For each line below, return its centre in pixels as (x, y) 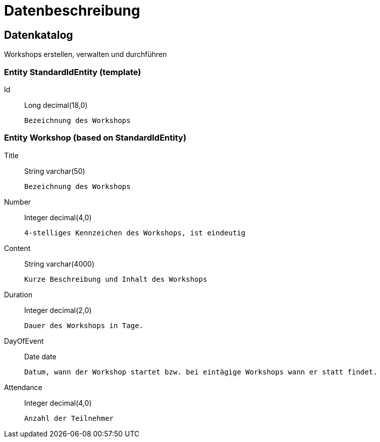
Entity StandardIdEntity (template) (73, 72)
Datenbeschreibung (72, 11)
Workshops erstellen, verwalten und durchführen (86, 54)
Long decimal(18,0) (56, 105)
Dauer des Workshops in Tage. (84, 325)
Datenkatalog (39, 35)
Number (18, 202)
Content (17, 248)
